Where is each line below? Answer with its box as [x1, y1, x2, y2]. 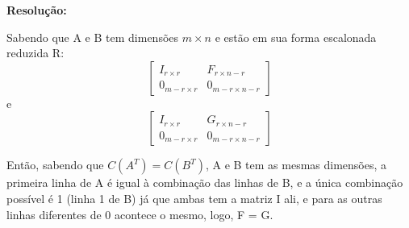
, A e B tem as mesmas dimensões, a [205, 156, 387, 173]
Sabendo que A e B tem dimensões [6, 28, 179, 45]
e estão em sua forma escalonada [215, 28, 377, 45]
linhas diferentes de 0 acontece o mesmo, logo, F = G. [6, 205, 273, 222]
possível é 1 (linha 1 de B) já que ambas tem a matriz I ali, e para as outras [6, 189, 382, 206]
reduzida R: [6, 44, 65, 61]
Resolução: [6, 2, 67, 18]
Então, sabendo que [6, 156, 104, 173]
